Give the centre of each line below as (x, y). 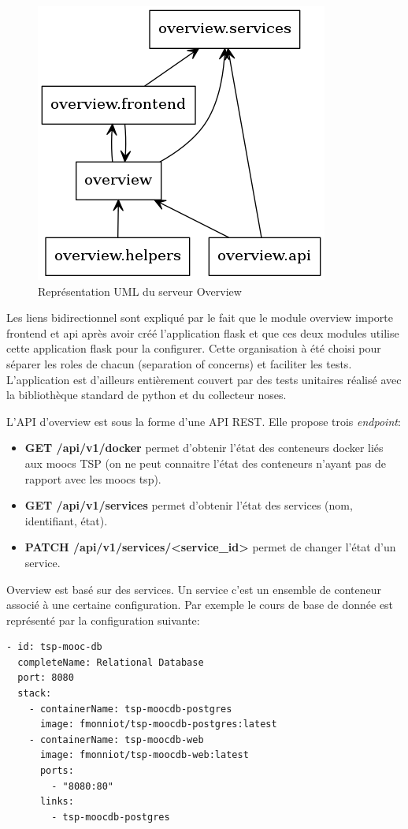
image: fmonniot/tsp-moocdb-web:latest (144, 755)
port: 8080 (46, 678)
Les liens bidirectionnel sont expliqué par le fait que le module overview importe (200, 317)
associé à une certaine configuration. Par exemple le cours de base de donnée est (200, 605)
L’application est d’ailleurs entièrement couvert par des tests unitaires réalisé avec (204, 379)
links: (57, 802)
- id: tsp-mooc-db (54, 647)
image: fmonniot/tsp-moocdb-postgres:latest (158, 724)
